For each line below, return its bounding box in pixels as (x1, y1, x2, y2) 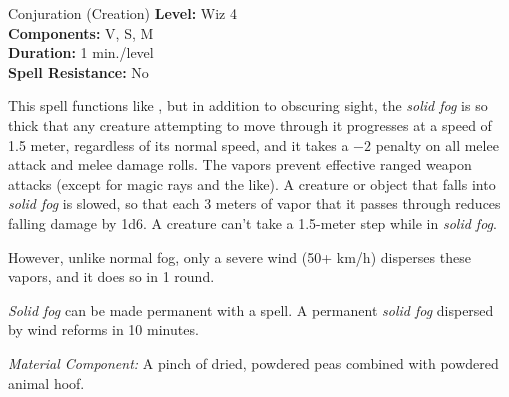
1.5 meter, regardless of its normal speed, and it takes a (8, 134, 349, 155)
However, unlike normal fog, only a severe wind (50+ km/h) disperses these (8, 246, 471, 267)
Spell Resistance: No (8, 61, 149, 82)
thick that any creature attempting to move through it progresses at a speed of (8, 114, 492, 135)
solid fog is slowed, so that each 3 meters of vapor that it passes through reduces (8, 193, 501, 214)
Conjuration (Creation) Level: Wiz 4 (8, 3, 237, 23)
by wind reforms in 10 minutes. (8, 319, 199, 340)
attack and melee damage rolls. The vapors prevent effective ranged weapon (8, 154, 472, 175)
